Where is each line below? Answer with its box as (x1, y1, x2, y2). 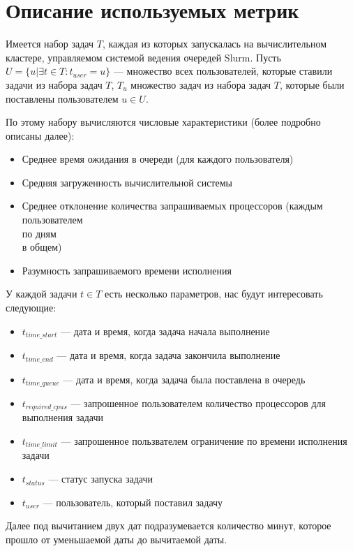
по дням (22, 226, 57, 240)
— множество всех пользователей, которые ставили (113, 64, 333, 78)
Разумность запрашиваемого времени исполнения (22, 263, 232, 277)
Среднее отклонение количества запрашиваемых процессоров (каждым (22, 198, 323, 213)
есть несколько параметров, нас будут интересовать (105, 286, 323, 301)
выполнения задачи (22, 410, 103, 425)
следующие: (6, 300, 57, 315)
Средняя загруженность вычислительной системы (22, 175, 232, 189)
